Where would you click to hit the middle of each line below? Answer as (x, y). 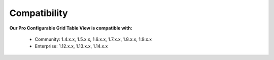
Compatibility (39, 13)
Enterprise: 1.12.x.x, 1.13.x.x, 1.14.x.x (71, 46)
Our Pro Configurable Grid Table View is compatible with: (71, 28)
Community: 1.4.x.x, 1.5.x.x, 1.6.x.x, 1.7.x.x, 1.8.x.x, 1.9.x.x (93, 39)
